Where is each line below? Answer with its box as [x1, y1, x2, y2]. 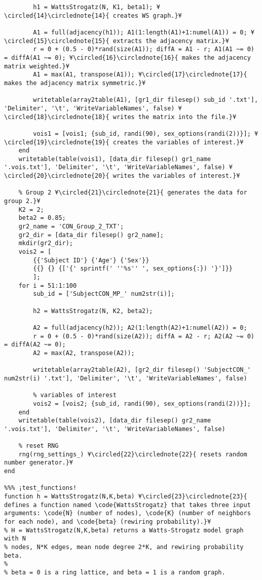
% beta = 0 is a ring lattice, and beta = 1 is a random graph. [4, 568, 226, 576]
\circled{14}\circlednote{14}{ [4, 12, 109, 19]
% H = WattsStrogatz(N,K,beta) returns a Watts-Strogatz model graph [4, 526, 244, 534]
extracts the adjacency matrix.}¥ [113, 37, 229, 45]
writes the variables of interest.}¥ [113, 172, 240, 180]
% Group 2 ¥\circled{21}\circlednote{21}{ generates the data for [18, 189, 247, 197]
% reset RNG [18, 442, 59, 450]
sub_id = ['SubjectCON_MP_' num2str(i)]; [33, 290, 175, 298]
